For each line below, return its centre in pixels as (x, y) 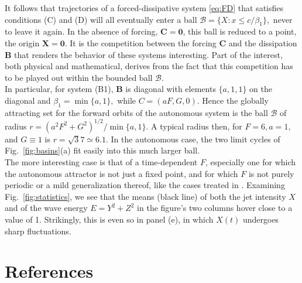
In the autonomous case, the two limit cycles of (195, 139)
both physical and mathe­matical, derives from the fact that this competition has (149, 66)
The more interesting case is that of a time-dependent (101, 162)
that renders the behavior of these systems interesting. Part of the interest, (148, 54)
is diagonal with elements (171, 89)
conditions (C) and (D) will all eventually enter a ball (101, 19)
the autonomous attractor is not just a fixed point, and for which (121, 173)
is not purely (271, 173)
